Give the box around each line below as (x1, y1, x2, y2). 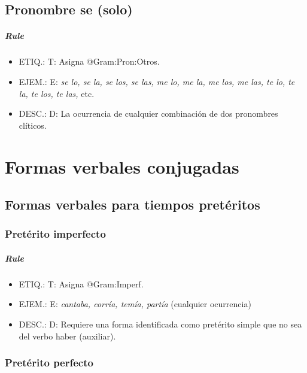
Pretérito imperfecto (5, 226, 106, 241)
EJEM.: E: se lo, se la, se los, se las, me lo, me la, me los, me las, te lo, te (19, 75, 295, 87)
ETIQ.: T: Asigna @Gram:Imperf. (19, 277, 144, 290)
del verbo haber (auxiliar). (19, 329, 116, 342)
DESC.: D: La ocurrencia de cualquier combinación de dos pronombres (19, 107, 278, 120)
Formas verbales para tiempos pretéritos (5, 195, 260, 214)
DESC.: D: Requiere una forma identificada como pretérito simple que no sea (19, 318, 302, 330)
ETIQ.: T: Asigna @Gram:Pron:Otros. (19, 55, 160, 68)
